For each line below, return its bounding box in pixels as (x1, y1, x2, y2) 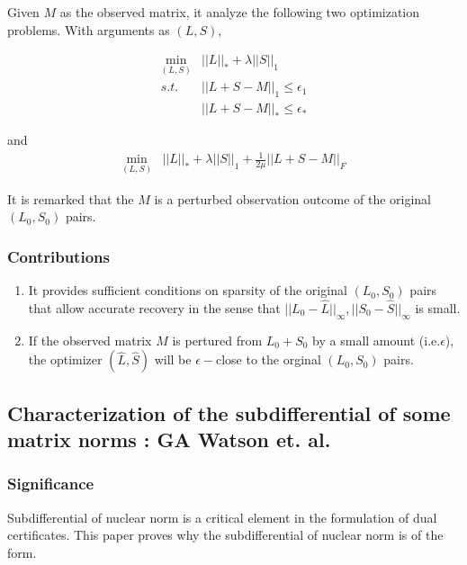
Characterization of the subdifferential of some (7, 399, 451, 426)
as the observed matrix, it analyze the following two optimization (59, 3, 420, 21)
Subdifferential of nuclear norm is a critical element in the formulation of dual (7, 507, 437, 526)
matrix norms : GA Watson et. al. (7, 426, 331, 453)
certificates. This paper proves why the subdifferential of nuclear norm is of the (7, 525, 444, 544)
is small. (415, 298, 461, 317)
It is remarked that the (7, 189, 134, 208)
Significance (7, 472, 94, 495)
